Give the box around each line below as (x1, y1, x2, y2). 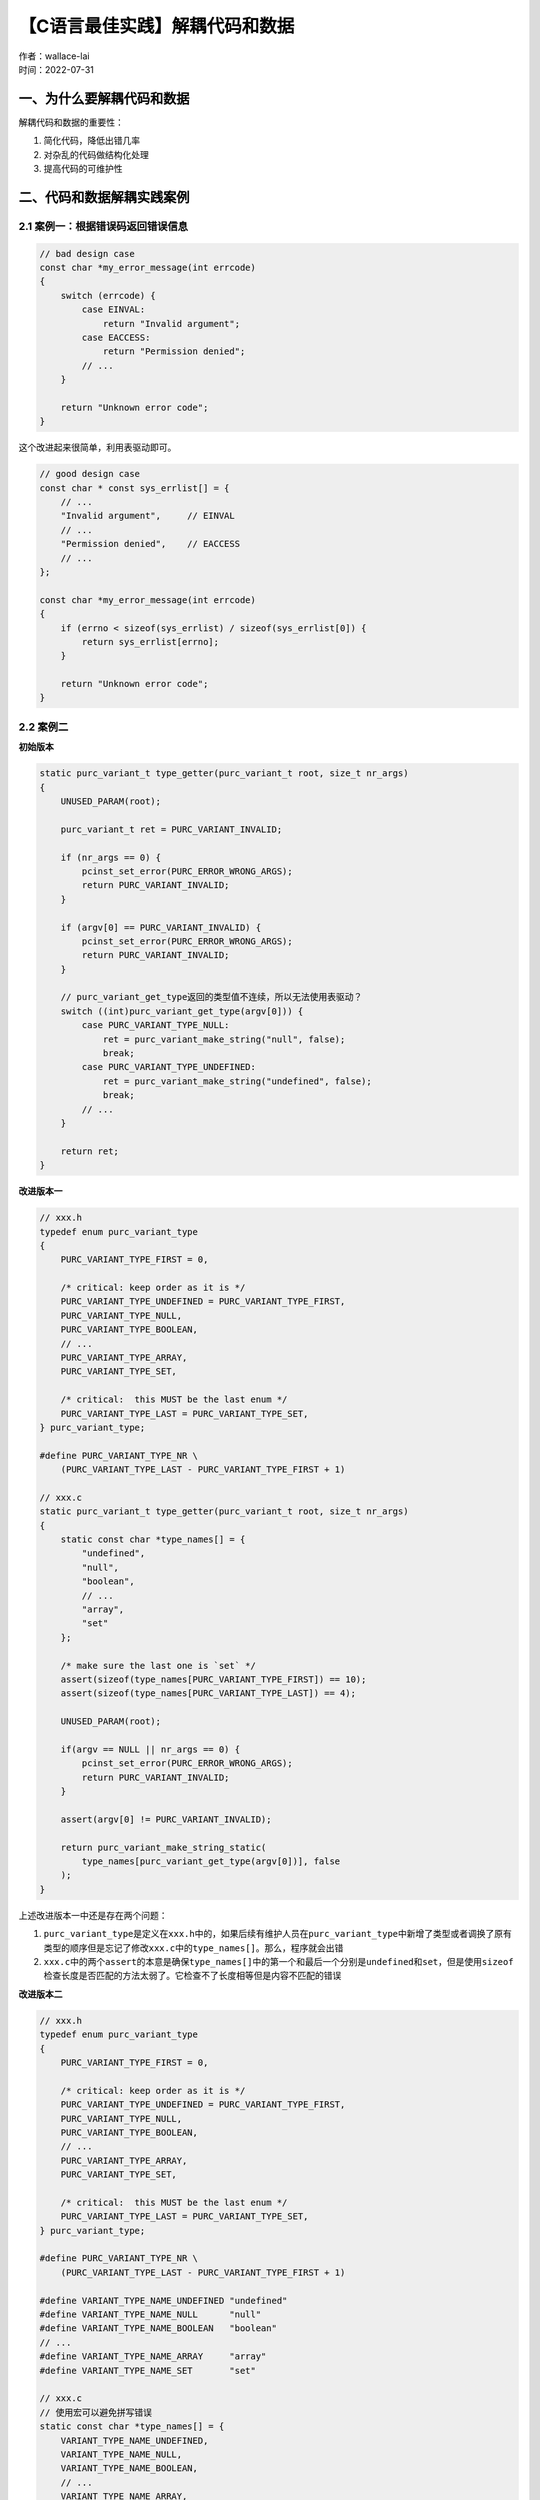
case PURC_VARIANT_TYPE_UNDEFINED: (81, 1061, 257, 1073)
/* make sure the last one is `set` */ (60, 1660, 257, 1671)
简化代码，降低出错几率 (43, 135, 140, 147)
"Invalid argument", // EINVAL (60, 510, 235, 522)
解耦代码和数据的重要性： (18, 116, 124, 128)
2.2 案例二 (18, 720, 69, 734)
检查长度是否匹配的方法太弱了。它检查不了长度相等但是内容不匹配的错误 (43, 1970, 342, 1982)
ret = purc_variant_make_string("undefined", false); (102, 1075, 372, 1087)
